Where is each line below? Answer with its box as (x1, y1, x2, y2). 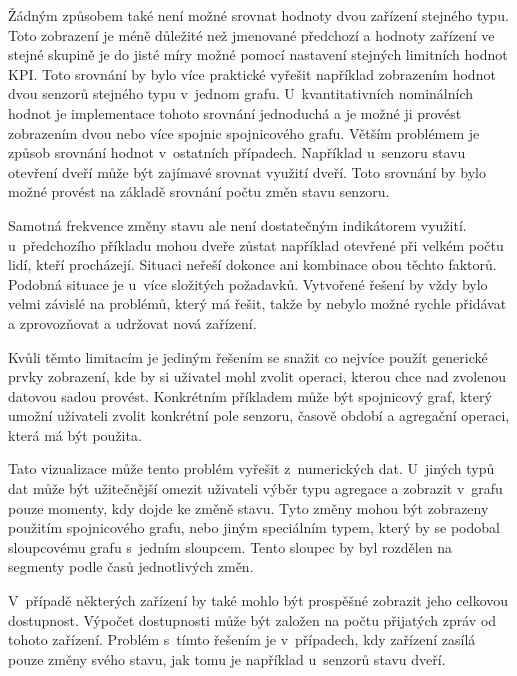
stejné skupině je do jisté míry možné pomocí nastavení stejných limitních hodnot (8, 44, 508, 65)
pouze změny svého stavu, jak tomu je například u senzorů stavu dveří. (8, 648, 446, 669)
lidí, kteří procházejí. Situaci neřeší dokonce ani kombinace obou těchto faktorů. (8, 254, 497, 275)
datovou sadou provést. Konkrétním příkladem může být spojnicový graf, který (8, 385, 492, 406)
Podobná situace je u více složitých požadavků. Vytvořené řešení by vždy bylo (8, 273, 488, 294)
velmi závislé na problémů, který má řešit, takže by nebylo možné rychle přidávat (8, 293, 507, 314)
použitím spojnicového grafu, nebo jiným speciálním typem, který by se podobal (8, 517, 500, 538)
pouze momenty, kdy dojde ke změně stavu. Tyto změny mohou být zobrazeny (8, 497, 489, 518)
